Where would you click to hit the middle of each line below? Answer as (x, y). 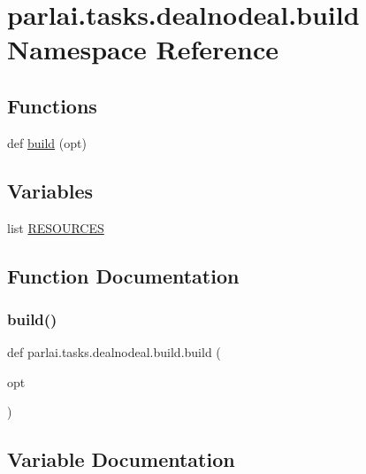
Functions (52, 105)
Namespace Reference (143, 49)
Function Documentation (123, 275)
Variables (50, 190)
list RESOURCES (56, 227)
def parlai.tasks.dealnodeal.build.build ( (114, 352)
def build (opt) (47, 142)
